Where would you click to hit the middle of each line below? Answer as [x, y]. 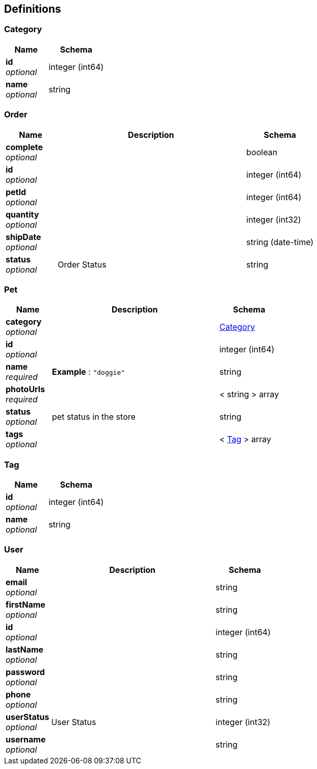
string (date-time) [280, 242]
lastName [25, 649]
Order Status [82, 264]
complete [24, 147]
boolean [262, 152]
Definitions [33, 9]
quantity [22, 214]
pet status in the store [94, 417]
